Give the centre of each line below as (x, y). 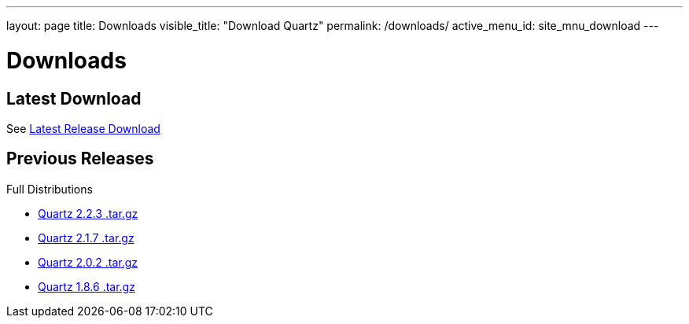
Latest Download (74, 98)
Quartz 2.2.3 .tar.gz (88, 213)
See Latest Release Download (83, 128)
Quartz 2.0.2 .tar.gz (88, 262)
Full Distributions (50, 189)
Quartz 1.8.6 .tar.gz (87, 286)
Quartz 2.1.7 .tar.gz (86, 237)
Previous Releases (80, 159)
